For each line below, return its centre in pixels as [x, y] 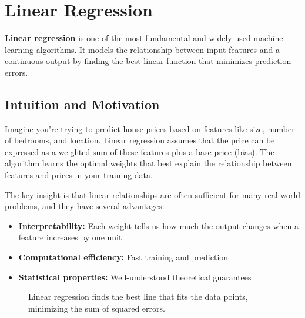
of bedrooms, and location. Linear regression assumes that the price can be [140, 140]
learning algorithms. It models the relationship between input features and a [142, 49]
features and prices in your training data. [79, 175]
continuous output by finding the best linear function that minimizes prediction [148, 61]
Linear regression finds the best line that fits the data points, [138, 297]
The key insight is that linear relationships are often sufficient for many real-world [153, 194]
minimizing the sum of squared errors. [97, 308]
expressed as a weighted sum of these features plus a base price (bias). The [140, 151]
